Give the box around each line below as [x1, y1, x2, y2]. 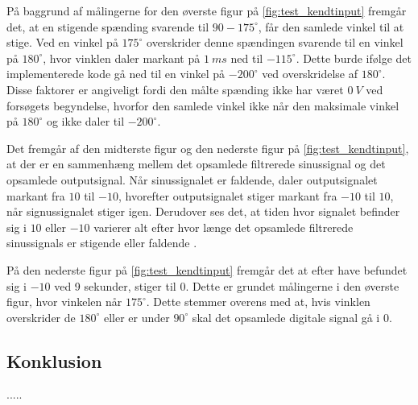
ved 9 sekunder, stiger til [54, 277, 176, 294]
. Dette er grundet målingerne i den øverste [185, 277, 399, 294]
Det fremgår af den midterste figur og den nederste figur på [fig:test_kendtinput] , [6, 139, 409, 156]
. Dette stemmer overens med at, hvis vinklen [146, 293, 370, 310]
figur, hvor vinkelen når [6, 293, 122, 310]
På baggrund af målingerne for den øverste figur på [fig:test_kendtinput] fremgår [6, 2, 407, 19]
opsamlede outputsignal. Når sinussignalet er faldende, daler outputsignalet [6, 171, 378, 188]
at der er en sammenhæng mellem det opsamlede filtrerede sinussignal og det [6, 155, 386, 172]
